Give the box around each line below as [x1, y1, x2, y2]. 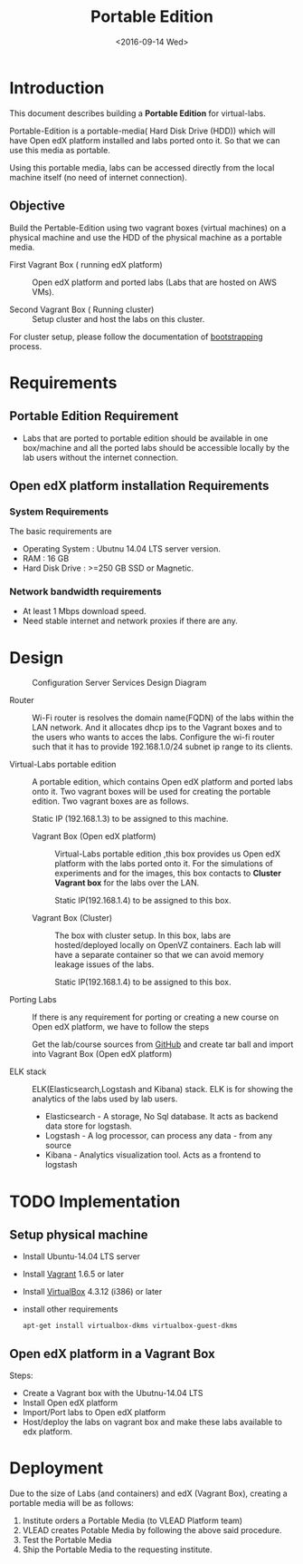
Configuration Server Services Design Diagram [32, 678, 207, 689]
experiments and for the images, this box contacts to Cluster [54, 868, 282, 879]
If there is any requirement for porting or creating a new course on [32, 1012, 279, 1022]
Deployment [9, 1458, 104, 1479]
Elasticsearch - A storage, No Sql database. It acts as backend [44, 1111, 279, 1122]
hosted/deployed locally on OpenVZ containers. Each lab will [54, 940, 281, 951]
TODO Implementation [9, 1191, 181, 1212]
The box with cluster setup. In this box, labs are [54, 930, 232, 941]
